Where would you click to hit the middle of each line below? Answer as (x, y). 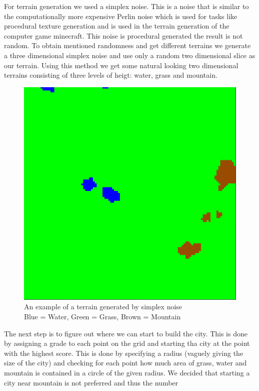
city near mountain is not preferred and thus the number (91, 382)
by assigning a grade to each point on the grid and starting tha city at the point (127, 343)
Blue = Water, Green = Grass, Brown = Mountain (102, 316)
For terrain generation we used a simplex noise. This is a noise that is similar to (126, 6)
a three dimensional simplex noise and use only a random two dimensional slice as (130, 55)
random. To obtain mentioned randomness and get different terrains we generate (127, 45)
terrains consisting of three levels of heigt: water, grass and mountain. (111, 75)
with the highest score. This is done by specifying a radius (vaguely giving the (124, 353)
